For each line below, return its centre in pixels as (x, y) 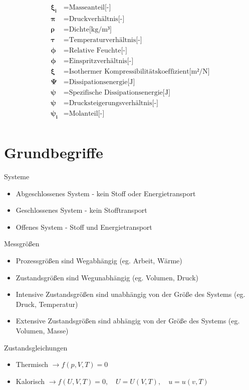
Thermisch (32, 364)
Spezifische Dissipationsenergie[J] (119, 93)
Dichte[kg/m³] (90, 29)
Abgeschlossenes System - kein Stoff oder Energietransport (106, 193)
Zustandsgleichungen (36, 347)
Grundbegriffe (54, 152)
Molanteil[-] (87, 114)
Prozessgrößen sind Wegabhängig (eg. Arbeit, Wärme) (99, 261)
